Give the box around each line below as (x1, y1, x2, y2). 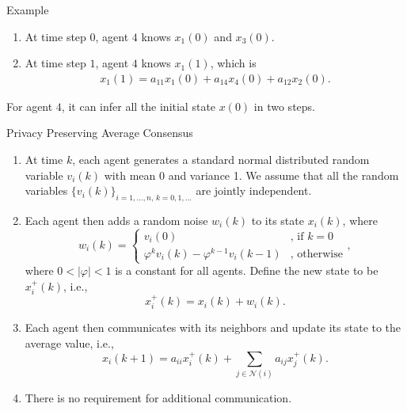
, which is (210, 55, 257, 71)
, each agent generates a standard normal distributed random (72, 151, 370, 167)
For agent (6, 97, 53, 114)
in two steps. (253, 97, 315, 114)
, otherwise (290, 248, 343, 260)
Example (6, 2, 49, 17)
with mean (104, 166, 156, 183)
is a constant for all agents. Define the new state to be (115, 262, 378, 279)
